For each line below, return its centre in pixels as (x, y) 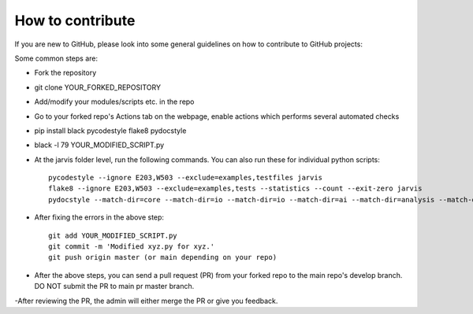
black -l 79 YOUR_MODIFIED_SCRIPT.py (99, 145)
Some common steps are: (56, 58)
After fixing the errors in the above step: (99, 217)
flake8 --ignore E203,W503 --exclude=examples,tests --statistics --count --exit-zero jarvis (235, 188)
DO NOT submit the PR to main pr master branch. (114, 286)
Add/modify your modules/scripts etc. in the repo (114, 102)
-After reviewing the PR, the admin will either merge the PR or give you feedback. (146, 301)
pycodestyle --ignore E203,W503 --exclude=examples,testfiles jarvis (186, 178)
